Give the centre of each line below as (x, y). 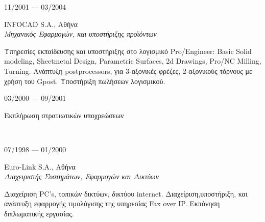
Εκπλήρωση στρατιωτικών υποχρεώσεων (64, 115)
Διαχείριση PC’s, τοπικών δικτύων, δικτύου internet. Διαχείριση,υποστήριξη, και (126, 193)
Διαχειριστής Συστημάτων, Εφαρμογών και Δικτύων (81, 176)
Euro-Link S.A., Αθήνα (40, 166)
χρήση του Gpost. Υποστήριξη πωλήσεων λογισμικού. (85, 81)
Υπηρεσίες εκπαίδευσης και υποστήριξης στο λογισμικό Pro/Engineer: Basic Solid (128, 51)
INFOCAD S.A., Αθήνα (41, 24)
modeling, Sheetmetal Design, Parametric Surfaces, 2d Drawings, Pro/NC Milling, (133, 61)
